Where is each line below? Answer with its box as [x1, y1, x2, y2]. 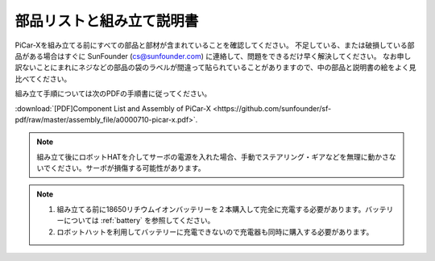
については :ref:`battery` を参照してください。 [63, 216, 215, 226]
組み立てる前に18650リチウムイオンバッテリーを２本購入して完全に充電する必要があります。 [56, 204, 366, 213]
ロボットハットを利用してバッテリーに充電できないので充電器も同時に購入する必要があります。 [56, 226, 374, 237]
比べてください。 [14, 73, 72, 84]
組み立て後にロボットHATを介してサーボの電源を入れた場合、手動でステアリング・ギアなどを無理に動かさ [36, 151, 390, 161]
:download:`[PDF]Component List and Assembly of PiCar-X [14, 103, 211, 113]
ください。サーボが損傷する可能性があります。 [50, 164, 205, 173]
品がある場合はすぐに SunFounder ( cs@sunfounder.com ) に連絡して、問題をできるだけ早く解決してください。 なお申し [14, 51, 412, 60]
